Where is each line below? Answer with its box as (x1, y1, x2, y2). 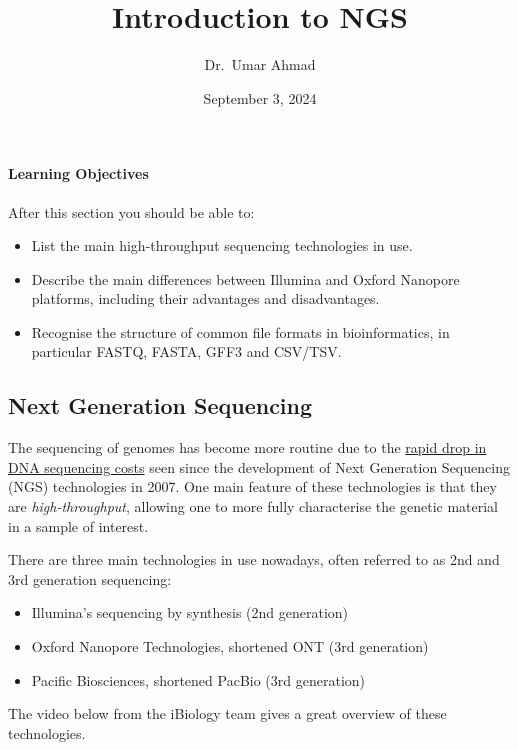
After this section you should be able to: (8, 201, 255, 222)
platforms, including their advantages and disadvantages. (31, 288, 380, 309)
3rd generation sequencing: (8, 568, 172, 589)
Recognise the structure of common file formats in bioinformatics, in (31, 321, 450, 342)
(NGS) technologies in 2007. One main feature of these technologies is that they (8, 476, 497, 497)
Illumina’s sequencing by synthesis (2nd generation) (31, 602, 349, 623)
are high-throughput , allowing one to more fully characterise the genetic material (8, 496, 498, 517)
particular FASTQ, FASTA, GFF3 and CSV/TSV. (31, 341, 342, 362)
